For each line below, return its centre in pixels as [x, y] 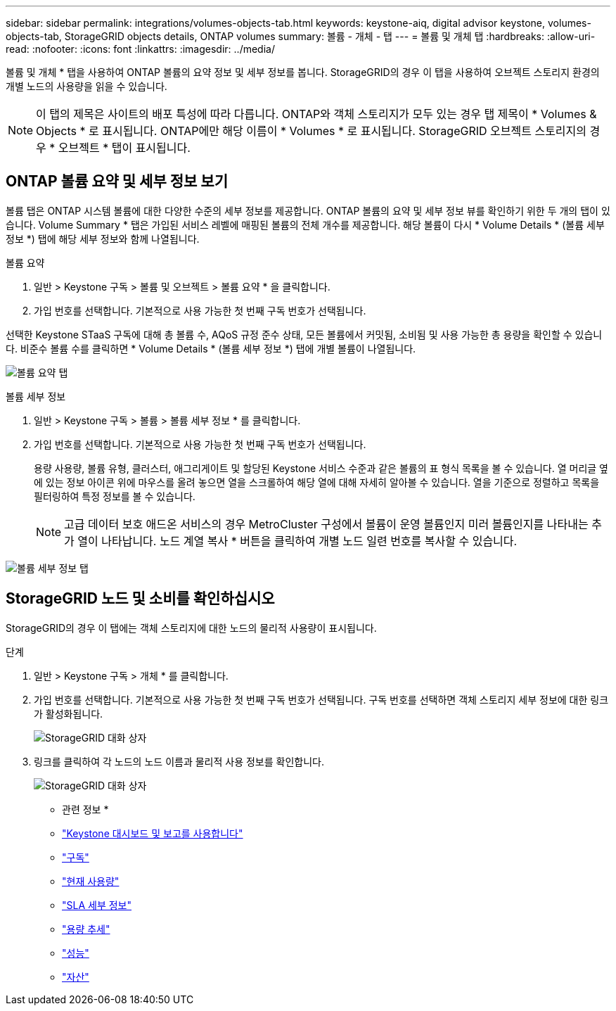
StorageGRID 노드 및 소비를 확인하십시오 [140, 599]
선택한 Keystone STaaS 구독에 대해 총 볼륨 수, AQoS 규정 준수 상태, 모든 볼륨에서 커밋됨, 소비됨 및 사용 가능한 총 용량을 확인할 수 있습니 [304, 334]
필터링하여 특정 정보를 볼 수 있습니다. [115, 496]
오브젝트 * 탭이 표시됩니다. [124, 148]
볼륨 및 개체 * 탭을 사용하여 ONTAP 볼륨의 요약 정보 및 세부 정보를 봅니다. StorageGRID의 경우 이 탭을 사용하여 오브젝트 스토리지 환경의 [303, 72]
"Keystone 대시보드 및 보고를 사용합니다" [153, 833]
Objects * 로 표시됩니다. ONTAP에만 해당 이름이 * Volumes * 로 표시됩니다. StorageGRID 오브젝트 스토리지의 [312, 131]
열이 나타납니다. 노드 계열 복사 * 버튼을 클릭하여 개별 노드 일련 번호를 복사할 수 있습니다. [297, 541]
